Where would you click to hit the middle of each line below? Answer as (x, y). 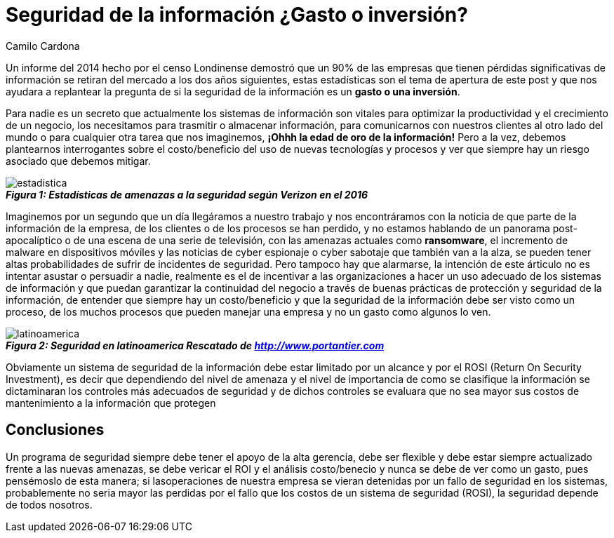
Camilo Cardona (43, 46)
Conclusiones (55, 430)
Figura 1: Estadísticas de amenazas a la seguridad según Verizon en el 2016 (187, 194)
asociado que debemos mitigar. (78, 161)
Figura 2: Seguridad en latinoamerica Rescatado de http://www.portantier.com (195, 345)
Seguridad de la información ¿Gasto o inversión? (237, 15)
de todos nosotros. (49, 504)
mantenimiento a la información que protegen (111, 403)
